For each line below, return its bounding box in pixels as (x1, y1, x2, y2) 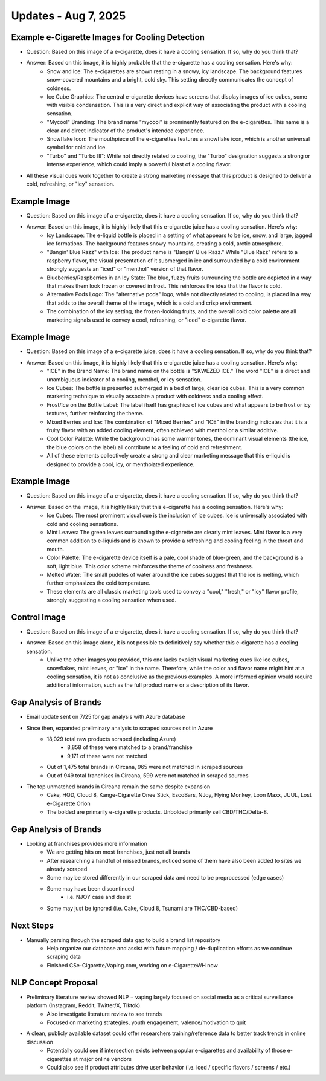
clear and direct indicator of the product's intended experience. (46, 127, 205, 134)
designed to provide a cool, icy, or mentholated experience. (46, 460, 195, 468)
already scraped (46, 865, 88, 873)
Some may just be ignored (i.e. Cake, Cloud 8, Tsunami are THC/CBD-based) (46, 904, 238, 912)
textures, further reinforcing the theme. (46, 410, 144, 417)
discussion (26, 1038, 54, 1045)
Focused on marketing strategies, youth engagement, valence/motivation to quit (46, 1019, 246, 1026)
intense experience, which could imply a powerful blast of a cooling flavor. (46, 161, 232, 168)
